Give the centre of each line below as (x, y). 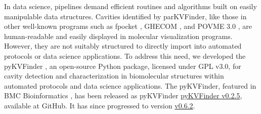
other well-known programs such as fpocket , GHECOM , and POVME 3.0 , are (128, 26)
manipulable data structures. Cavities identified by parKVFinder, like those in (125, 16)
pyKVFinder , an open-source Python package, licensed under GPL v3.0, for (123, 66)
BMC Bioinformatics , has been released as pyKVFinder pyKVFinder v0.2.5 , (123, 96)
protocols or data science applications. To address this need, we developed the (125, 55)
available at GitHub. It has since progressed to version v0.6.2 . (100, 105)
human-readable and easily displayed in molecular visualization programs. (118, 36)
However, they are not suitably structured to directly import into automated (123, 46)
